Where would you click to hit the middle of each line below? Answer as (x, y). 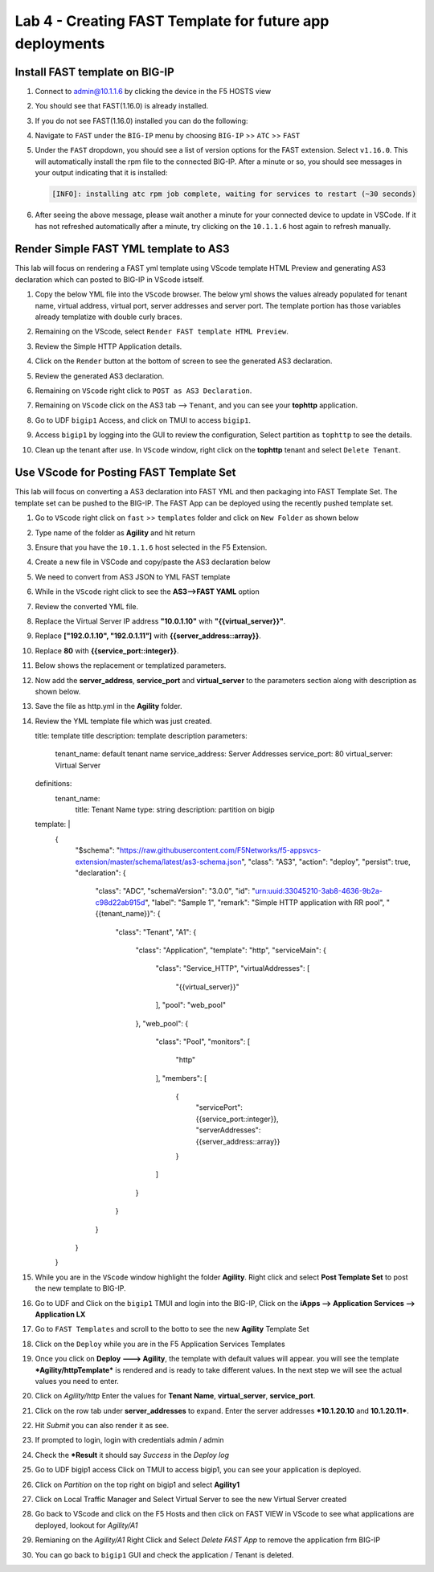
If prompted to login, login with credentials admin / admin (129, 1440)
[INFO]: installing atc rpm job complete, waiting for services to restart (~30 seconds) (234, 194)
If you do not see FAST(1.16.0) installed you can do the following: (141, 121)
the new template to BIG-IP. (80, 1288)
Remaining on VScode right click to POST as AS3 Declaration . (143, 391)
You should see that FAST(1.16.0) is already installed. (122, 106)
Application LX (60, 1314)
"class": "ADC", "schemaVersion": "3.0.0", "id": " (176, 891)
